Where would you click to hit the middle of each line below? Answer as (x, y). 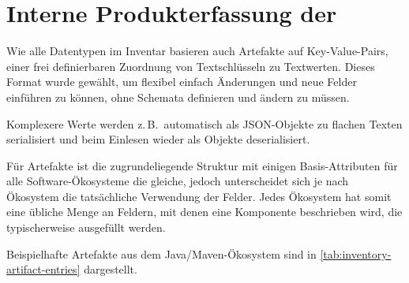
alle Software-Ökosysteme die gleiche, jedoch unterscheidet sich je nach (178, 181)
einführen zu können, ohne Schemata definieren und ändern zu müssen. (178, 97)
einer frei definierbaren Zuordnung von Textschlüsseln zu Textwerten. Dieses (191, 66)
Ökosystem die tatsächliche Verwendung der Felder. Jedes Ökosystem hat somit (199, 196)
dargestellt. (111, 269)
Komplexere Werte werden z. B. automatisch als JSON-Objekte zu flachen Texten (204, 123)
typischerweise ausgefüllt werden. (86, 227)
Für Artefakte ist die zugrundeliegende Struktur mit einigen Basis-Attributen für (202, 165)
